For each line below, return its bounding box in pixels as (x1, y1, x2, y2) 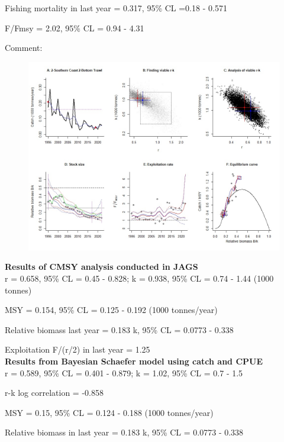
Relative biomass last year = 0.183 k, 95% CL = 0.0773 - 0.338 (5, 323, 234, 335)
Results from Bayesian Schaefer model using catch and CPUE (5, 354, 263, 367)
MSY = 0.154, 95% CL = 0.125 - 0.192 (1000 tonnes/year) (5, 304, 218, 316)
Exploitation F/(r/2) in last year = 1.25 (5, 343, 150, 356)
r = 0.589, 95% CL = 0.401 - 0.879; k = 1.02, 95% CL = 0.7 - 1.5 (5, 366, 243, 379)
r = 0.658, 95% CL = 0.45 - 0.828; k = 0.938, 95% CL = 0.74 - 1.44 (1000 (5, 272, 274, 284)
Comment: (5, 41, 43, 54)
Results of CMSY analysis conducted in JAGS (5, 260, 198, 273)
